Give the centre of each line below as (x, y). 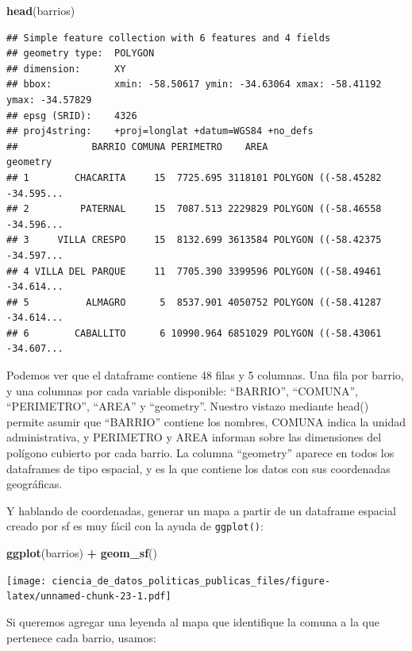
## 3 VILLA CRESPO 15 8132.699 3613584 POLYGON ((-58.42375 (194, 240)
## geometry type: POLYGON (81, 54)
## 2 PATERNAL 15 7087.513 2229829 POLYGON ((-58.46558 (194, 209)
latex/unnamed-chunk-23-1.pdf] (89, 597)
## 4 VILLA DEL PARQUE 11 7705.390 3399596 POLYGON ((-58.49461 (194, 271)
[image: (27, 581)
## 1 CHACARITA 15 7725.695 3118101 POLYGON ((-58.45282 (194, 177)
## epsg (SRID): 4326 (72, 116)
